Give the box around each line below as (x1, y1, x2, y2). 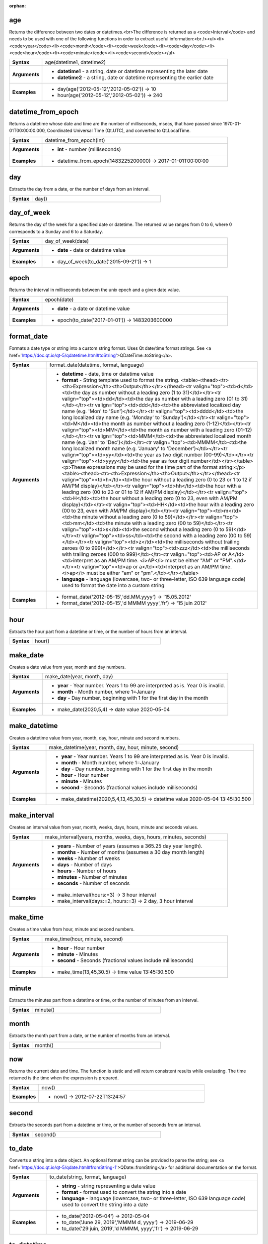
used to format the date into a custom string (62, 582, 165, 589)
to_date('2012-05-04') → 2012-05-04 (62, 1213, 150, 1220)
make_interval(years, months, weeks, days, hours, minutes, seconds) (45, 833, 207, 840)
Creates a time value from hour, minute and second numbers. (9, 926, 135, 933)
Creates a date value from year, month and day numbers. (9, 664, 126, 670)
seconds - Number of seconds (57, 880, 130, 887)
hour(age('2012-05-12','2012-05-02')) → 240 (57, 92, 163, 99)
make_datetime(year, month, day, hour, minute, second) (49, 744, 179, 751)
